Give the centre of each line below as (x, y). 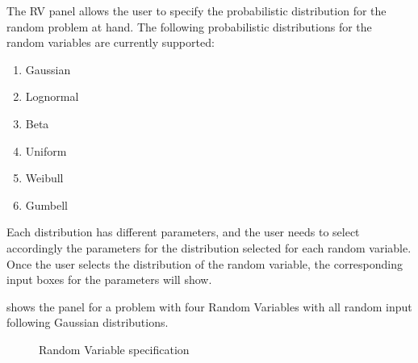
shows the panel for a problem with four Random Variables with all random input (209, 306)
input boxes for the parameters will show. (109, 280)
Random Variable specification (114, 349)
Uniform (46, 150)
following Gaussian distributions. (88, 322)
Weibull (44, 178)
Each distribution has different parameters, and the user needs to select (183, 232)
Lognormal (52, 96)
